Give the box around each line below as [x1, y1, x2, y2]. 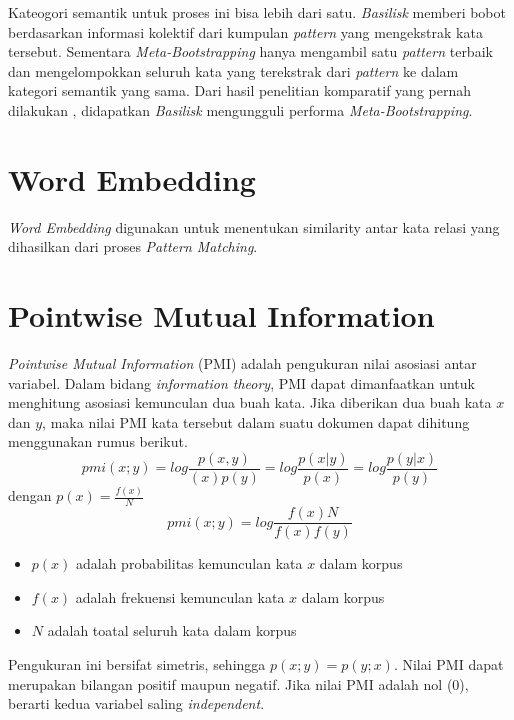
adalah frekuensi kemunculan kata [75, 586, 285, 607]
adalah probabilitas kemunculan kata [75, 553, 303, 574]
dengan [8, 485, 52, 506]
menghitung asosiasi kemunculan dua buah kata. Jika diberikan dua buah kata [8, 392, 492, 413]
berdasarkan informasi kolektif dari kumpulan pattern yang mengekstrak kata [8, 21, 483, 42]
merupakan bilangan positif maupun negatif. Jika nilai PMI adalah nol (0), [8, 673, 469, 694]
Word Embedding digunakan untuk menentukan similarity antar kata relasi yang [8, 216, 500, 237]
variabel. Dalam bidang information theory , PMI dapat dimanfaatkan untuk [8, 372, 475, 393]
